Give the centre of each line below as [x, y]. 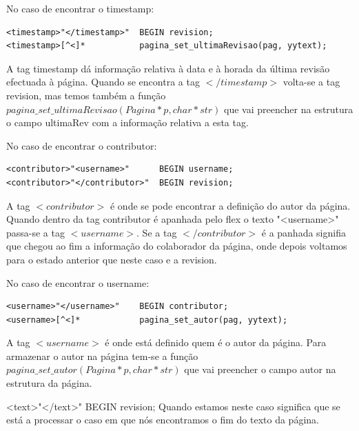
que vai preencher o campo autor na [260, 369]
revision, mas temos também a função [86, 95]
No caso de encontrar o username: [78, 282]
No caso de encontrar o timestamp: [80, 8]
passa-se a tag [35, 232]
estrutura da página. [49, 383]
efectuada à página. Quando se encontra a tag [103, 82]
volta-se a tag [311, 82]
